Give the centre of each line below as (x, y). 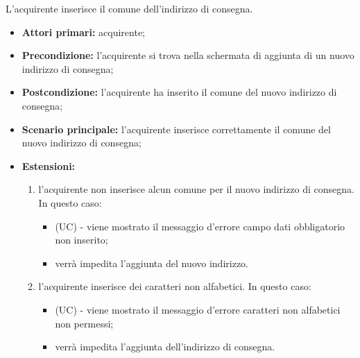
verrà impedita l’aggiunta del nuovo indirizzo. (152, 263)
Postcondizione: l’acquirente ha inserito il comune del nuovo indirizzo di (179, 92)
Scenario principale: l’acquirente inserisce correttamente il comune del (176, 129)
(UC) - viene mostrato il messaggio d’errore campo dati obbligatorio (200, 226)
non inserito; (82, 240)
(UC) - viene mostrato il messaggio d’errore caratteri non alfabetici (198, 309)
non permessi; (84, 323)
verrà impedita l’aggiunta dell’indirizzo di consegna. (165, 347)
